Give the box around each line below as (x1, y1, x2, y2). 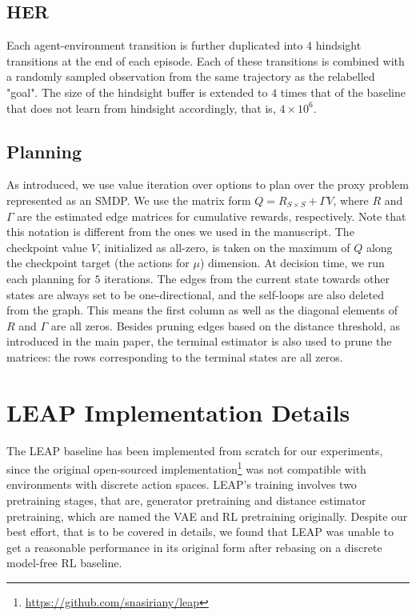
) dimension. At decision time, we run (199, 254, 385, 271)
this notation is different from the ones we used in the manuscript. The (6, 223, 354, 240)
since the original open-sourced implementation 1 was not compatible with (6, 458, 366, 477)
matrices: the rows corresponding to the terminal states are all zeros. (6, 348, 343, 365)
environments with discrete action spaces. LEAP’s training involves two (6, 476, 357, 493)
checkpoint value (6, 238, 88, 255)
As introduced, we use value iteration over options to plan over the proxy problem (6, 176, 409, 193)
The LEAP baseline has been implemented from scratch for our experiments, (6, 442, 383, 458)
